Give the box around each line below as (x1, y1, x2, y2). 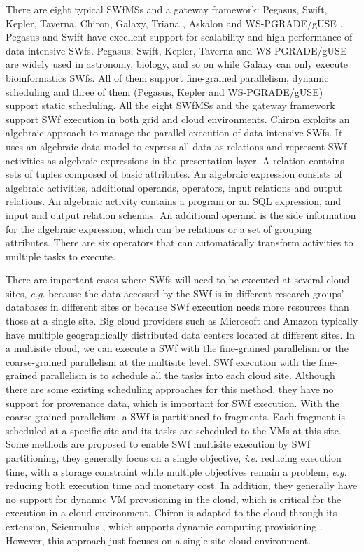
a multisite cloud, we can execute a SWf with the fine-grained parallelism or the (6, 341, 349, 355)
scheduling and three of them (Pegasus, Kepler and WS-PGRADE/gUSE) (6, 84, 323, 99)
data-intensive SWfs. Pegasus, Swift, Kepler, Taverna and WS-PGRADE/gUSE (6, 43, 347, 57)
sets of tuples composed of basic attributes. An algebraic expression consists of (6, 167, 342, 181)
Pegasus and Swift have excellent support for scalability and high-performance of (6, 29, 353, 44)
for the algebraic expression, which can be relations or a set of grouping (6, 221, 313, 236)
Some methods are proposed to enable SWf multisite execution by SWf (6, 437, 311, 451)
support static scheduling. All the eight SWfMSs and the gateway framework (6, 98, 335, 113)
